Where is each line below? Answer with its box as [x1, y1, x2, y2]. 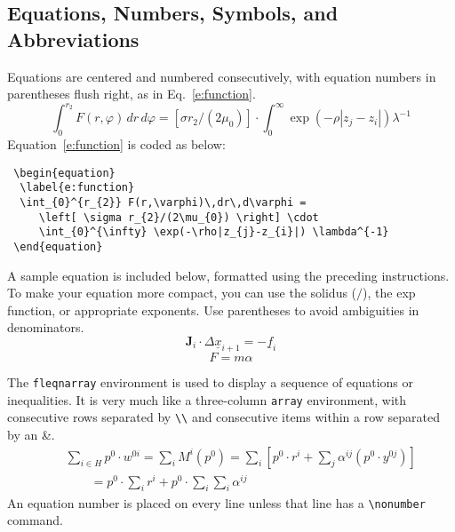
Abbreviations [7, 25, 140, 52]
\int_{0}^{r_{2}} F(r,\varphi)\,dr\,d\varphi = [20, 195, 307, 209]
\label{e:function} [20, 181, 135, 195]
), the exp [363, 283, 416, 302]
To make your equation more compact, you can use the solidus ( [7, 283, 357, 302]
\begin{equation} [13, 166, 116, 179]
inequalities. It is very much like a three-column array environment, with [7, 390, 407, 409]
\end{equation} [13, 240, 103, 253]
